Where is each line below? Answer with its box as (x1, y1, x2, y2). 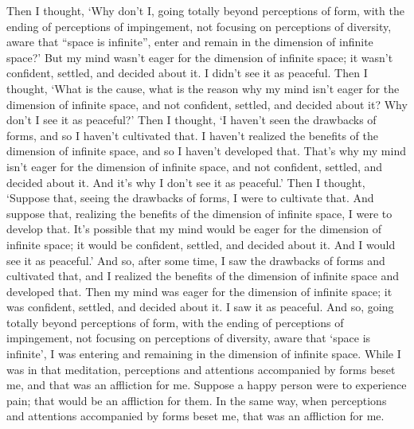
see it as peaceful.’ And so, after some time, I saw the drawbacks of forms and (6, 252, 385, 268)
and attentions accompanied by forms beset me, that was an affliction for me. (6, 408, 385, 424)
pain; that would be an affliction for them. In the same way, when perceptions (6, 392, 387, 408)
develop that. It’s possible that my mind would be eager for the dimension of (6, 220, 381, 237)
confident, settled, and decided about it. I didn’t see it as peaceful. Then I (6, 64, 368, 81)
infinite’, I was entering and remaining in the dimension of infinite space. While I (6, 345, 401, 362)
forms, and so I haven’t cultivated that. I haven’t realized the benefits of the (6, 127, 378, 143)
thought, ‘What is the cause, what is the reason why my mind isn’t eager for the (6, 80, 400, 96)
